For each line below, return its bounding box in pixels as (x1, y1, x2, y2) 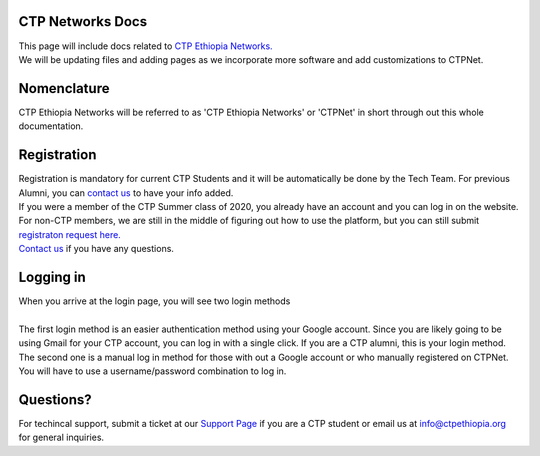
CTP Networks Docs (18, 13, 148, 30)
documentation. (18, 120, 84, 132)
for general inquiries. (18, 431, 105, 444)
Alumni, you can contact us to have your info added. (18, 186, 234, 199)
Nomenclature (18, 80, 110, 97)
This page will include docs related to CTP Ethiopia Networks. (18, 40, 274, 52)
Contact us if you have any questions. (18, 243, 175, 255)
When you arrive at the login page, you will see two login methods (18, 295, 291, 307)
